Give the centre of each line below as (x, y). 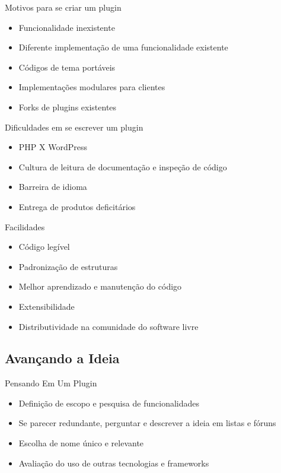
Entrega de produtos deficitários (77, 206)
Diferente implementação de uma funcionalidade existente (123, 47)
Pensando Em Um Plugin (51, 383)
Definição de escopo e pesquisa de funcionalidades (109, 403)
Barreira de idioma (53, 187)
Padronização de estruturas (68, 266)
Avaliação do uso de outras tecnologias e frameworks (114, 463)
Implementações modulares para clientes (92, 87)
